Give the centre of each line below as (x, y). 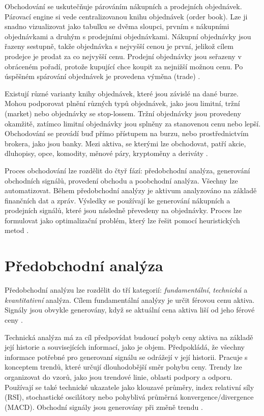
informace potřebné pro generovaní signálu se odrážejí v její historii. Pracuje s (126, 357)
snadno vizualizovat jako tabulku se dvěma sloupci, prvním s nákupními (117, 26)
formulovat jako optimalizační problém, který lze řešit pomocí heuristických (122, 220)
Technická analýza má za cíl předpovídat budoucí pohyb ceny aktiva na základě (129, 337)
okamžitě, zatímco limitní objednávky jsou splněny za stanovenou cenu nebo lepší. (133, 123)
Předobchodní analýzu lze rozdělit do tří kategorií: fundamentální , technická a (126, 290)
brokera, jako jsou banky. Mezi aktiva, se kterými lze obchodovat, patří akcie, (125, 143)
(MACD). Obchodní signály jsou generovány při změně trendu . (104, 407)
